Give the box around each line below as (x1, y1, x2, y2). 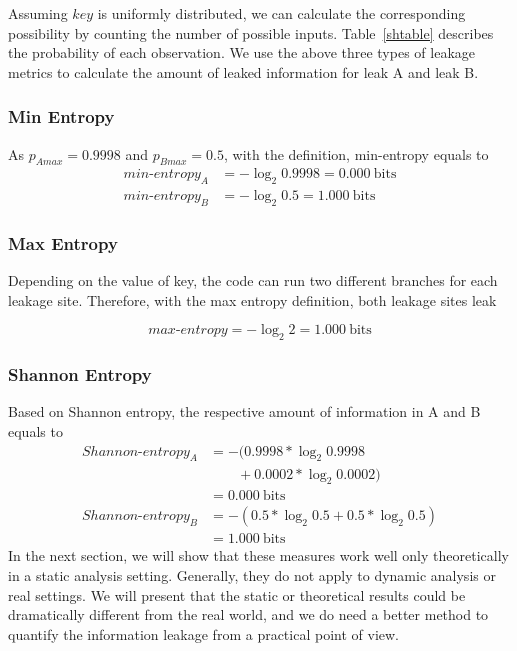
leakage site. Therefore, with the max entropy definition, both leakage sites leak (8, 289, 497, 310)
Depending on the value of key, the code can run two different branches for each (8, 270, 498, 291)
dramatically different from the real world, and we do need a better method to (8, 604, 489, 625)
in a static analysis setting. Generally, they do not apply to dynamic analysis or (8, 565, 496, 585)
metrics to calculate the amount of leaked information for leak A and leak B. (8, 61, 479, 82)
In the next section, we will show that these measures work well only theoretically (8, 545, 509, 566)
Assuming (8, 3, 68, 23)
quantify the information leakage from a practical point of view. (8, 623, 399, 644)
